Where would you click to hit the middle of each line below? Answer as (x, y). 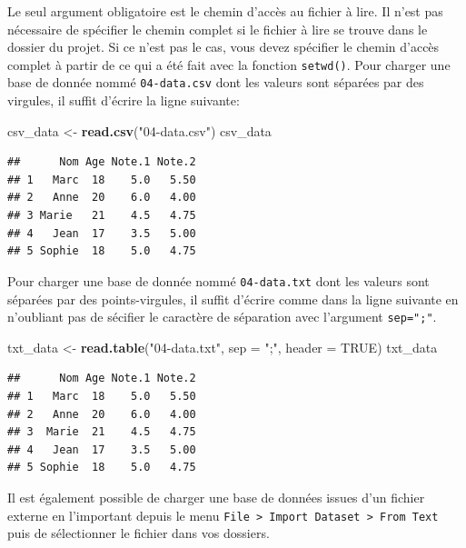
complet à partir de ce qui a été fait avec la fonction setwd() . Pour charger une (229, 64)
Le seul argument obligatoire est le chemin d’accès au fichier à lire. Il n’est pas (225, 11)
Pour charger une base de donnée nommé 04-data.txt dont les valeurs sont (218, 280)
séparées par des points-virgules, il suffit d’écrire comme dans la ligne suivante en (233, 299)
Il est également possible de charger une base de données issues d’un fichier (216, 497)
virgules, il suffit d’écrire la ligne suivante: (124, 100)
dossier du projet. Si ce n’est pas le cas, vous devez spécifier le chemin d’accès (223, 47)
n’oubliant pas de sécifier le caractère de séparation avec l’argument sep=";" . (222, 317)
